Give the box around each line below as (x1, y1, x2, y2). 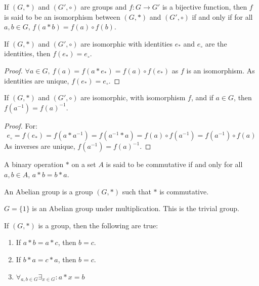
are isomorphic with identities (80, 38, 172, 49)
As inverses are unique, (4, 141, 75, 151)
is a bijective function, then (162, 2, 247, 12)
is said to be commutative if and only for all (106, 159, 243, 170)
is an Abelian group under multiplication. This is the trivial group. (32, 203, 239, 214)
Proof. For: (4, 120, 37, 131)
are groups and (80, 2, 127, 12)
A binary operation (4, 159, 64, 170)
